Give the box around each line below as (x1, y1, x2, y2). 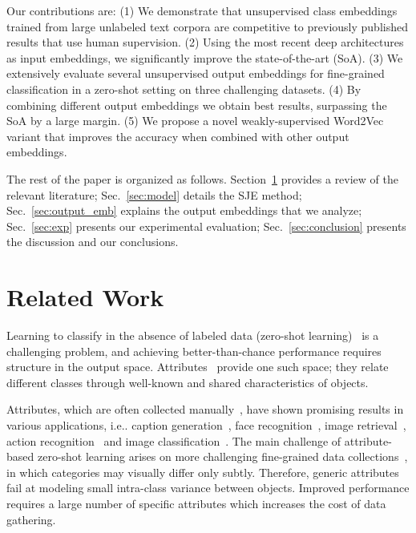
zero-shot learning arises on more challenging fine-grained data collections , (37, 448, 408, 465)
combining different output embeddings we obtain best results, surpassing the (6, 96, 387, 113)
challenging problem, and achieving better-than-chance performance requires (6, 342, 382, 359)
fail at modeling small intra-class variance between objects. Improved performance (6, 479, 410, 496)
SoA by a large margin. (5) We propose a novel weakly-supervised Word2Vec (6, 112, 384, 129)
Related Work (6, 281, 164, 313)
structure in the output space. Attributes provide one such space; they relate (6, 358, 389, 375)
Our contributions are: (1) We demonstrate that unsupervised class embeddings (6, 2, 398, 18)
